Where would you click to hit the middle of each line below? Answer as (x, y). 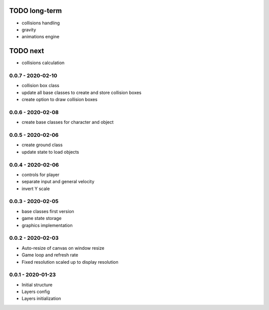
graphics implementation (47, 225)
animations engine (41, 37)
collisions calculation (43, 63)
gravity (29, 29)
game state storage (42, 218)
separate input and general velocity (58, 182)
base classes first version (48, 211)
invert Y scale (36, 189)
